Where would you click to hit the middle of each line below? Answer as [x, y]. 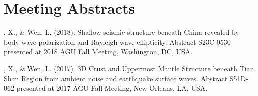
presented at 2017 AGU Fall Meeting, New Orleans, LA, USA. [112, 88]
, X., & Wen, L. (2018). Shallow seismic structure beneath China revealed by [122, 32]
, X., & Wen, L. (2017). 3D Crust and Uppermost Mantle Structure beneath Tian [129, 68]
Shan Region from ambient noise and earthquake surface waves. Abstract [116, 78]
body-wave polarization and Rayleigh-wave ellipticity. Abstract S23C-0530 [117, 42]
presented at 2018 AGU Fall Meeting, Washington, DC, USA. [98, 51]
